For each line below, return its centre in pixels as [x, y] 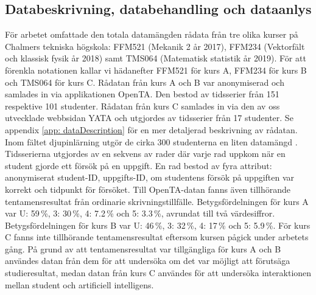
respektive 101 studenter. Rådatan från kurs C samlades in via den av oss [142, 106]
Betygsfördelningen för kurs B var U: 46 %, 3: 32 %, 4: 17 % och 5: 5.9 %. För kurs [158, 225]
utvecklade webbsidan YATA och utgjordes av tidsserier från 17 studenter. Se [149, 118]
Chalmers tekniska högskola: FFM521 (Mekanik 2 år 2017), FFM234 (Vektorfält [155, 46]
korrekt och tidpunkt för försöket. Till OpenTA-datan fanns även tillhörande [148, 189]
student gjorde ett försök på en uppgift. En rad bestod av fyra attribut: [139, 165]
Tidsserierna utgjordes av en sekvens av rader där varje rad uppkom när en [145, 154]
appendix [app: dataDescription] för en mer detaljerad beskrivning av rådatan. [151, 129]
